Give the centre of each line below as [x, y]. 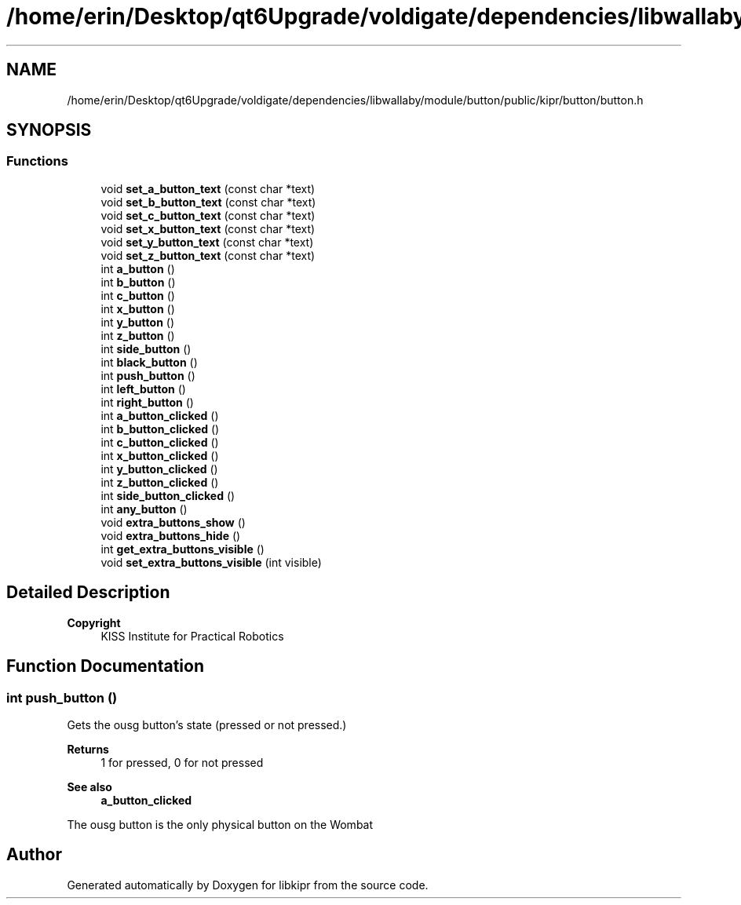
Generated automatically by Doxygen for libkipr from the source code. [248, 885]
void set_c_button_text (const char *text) [208, 215]
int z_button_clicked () [160, 482]
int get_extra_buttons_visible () [183, 549]
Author [34, 855]
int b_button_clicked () [160, 429]
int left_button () [143, 389]
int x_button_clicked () [160, 455]
